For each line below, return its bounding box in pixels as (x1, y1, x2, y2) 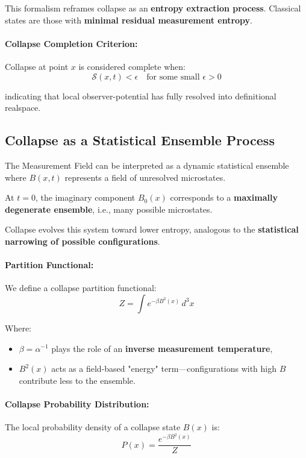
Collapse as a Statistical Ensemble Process (5, 131, 275, 149)
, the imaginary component (35, 191, 136, 204)
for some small (146, 72, 200, 81)
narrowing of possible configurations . (5, 234, 160, 247)
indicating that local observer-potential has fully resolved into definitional (5, 89, 276, 102)
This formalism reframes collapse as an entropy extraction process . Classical (5, 2, 301, 14)
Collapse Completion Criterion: (5, 37, 138, 49)
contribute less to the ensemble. (19, 374, 136, 386)
